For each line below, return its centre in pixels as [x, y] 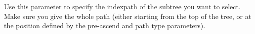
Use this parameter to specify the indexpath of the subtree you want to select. [122, 6]
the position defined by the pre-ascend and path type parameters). [105, 25]
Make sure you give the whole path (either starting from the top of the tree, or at [128, 16]
